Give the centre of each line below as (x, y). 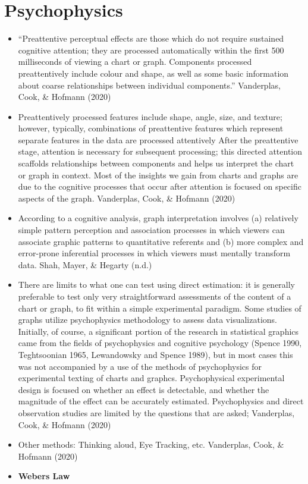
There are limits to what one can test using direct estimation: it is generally (157, 285)
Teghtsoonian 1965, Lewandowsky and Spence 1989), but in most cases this (155, 354)
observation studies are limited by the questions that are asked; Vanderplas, (156, 412)
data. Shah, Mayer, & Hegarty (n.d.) (85, 264)
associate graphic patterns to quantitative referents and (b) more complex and (161, 241)
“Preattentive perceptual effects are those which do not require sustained (151, 38)
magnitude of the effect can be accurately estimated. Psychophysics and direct (161, 401)
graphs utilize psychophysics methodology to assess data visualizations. (147, 320)
